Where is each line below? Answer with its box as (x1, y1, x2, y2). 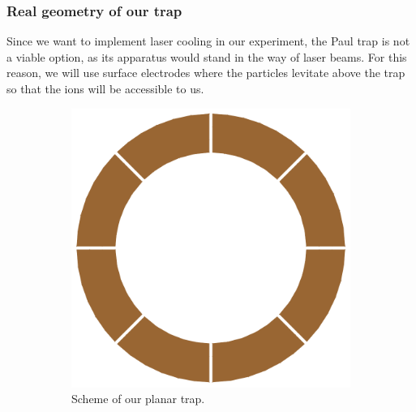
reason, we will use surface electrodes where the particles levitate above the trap (6, 64, 405, 81)
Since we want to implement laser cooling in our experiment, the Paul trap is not (6, 32, 410, 49)
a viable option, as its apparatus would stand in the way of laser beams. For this (6, 48, 407, 65)
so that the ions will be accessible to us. (6, 80, 204, 97)
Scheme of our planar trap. (71, 390, 205, 407)
